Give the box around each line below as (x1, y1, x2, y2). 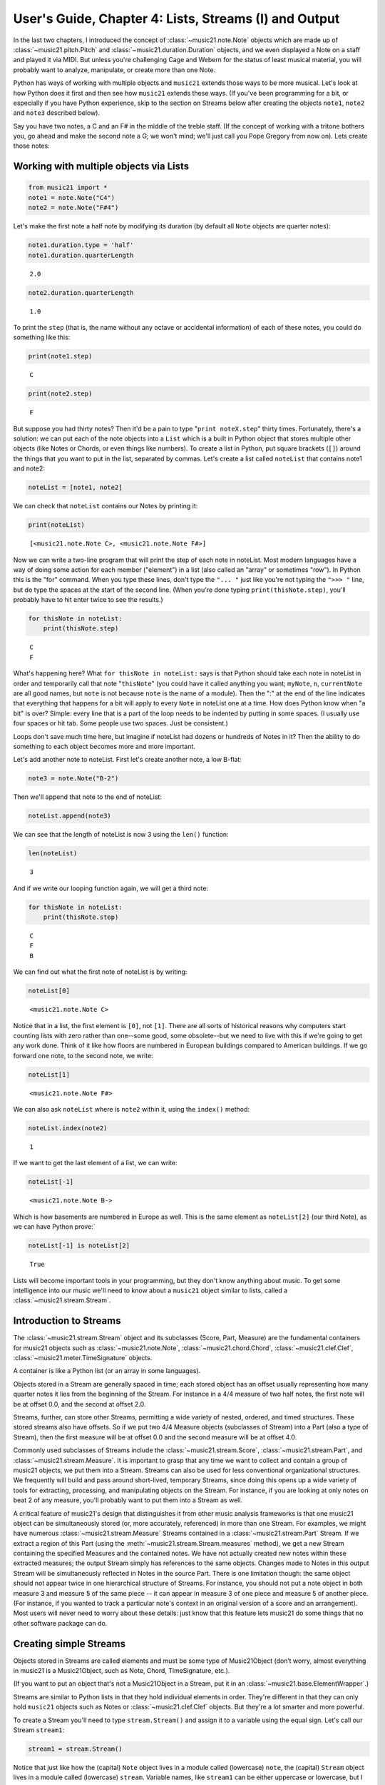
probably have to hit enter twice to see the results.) (13, 595, 163, 604)
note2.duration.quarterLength (28, 288, 134, 296)
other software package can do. (13, 1619, 108, 1627)
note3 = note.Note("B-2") (28, 775, 119, 783)
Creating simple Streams (13, 1637, 126, 1649)
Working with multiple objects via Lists (13, 161, 190, 173)
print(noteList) (28, 521, 86, 529)
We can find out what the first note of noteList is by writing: (13, 967, 188, 976)
